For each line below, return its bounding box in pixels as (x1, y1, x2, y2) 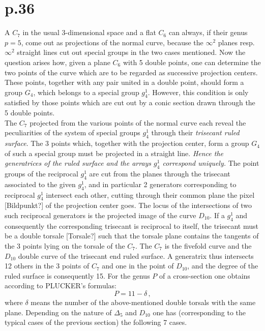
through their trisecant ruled (151, 127, 240, 138)
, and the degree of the (187, 260, 258, 271)
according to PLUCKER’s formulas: (5, 280, 116, 291)
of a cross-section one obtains (159, 270, 250, 281)
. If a (210, 210, 225, 221)
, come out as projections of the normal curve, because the (21, 37, 203, 47)
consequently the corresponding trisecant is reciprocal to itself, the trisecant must (5, 220, 258, 231)
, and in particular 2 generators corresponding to (84, 178, 237, 189)
